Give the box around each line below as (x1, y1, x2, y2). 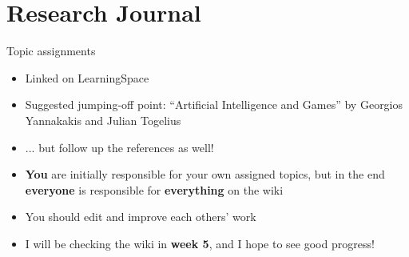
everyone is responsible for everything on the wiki (25, 181, 284, 198)
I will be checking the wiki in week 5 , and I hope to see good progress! (25, 235, 375, 251)
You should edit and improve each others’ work (25, 208, 256, 225)
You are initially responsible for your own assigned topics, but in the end (25, 166, 385, 183)
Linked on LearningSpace (25, 69, 149, 86)
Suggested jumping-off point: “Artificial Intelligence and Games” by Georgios (25, 96, 403, 113)
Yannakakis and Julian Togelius (25, 111, 181, 128)
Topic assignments (6, 42, 96, 59)
